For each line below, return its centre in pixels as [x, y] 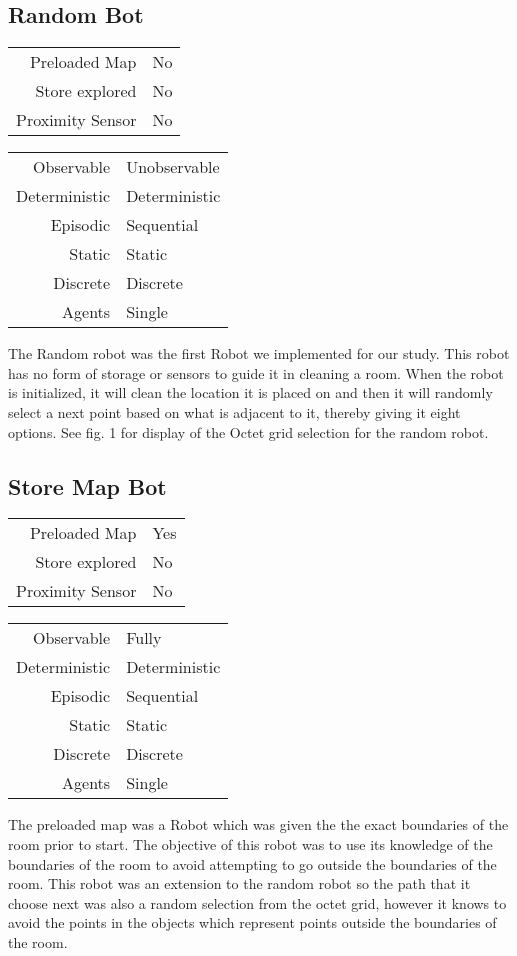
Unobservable [173, 167]
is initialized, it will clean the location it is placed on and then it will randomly [250, 392]
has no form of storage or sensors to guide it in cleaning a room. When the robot [256, 372]
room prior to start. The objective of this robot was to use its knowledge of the [250, 843]
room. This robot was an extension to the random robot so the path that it [239, 883]
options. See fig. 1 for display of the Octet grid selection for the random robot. [248, 431]
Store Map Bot [87, 485]
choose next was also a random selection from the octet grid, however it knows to [257, 902]
